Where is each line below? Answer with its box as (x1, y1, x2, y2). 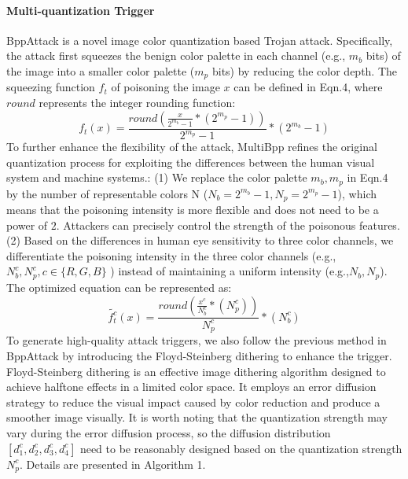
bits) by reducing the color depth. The (211, 62, 398, 79)
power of (6, 216, 48, 233)
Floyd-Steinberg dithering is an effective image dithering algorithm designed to (6, 363, 386, 379)
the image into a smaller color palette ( (6, 62, 195, 79)
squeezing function (6, 79, 95, 95)
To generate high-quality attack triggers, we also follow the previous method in (6, 332, 387, 348)
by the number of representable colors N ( (6, 185, 208, 201)
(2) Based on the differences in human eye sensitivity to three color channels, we (6, 232, 394, 249)
